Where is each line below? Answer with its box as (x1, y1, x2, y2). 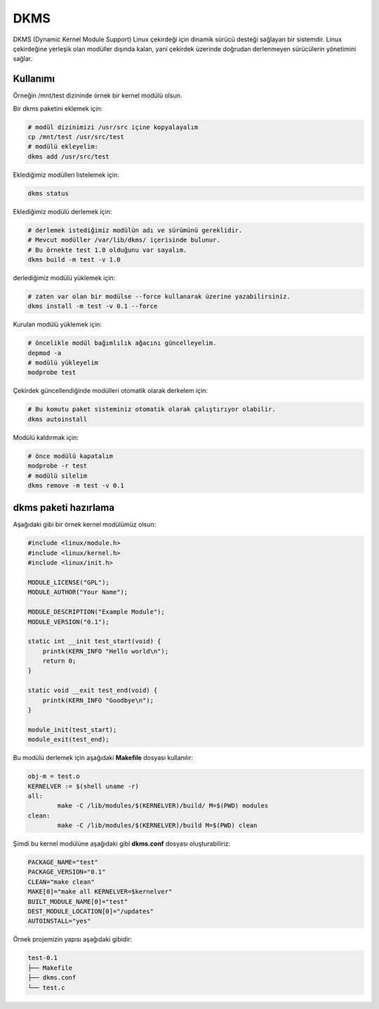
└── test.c (27, 983, 65, 991)
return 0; (42, 657, 77, 665)
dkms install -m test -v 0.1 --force (27, 302, 158, 310)
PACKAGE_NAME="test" (27, 858, 98, 867)
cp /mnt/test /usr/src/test (27, 133, 124, 140)
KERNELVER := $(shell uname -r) (27, 782, 140, 790)
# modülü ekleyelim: (27, 142, 98, 151)
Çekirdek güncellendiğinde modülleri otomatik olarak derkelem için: (13, 387, 208, 395)
